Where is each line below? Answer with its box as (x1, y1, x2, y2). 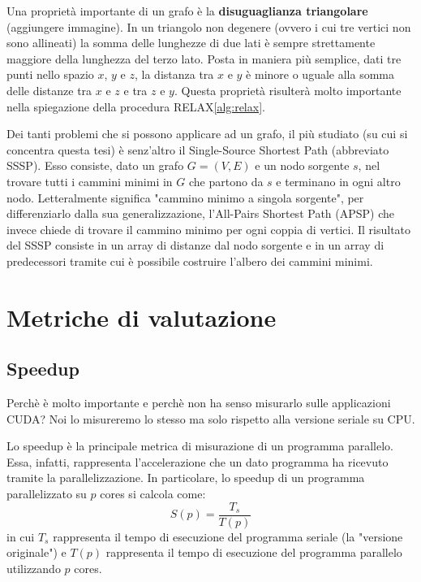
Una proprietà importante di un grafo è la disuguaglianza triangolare (6, 2, 368, 19)
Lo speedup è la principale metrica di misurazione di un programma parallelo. (6, 437, 393, 454)
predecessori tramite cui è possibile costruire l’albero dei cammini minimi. (6, 252, 373, 269)
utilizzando (6, 559, 61, 576)
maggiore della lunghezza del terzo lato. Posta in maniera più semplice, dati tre (6, 50, 402, 67)
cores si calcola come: (100, 485, 206, 502)
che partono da (188, 172, 264, 189)
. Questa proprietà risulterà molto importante (174, 81, 402, 98)
